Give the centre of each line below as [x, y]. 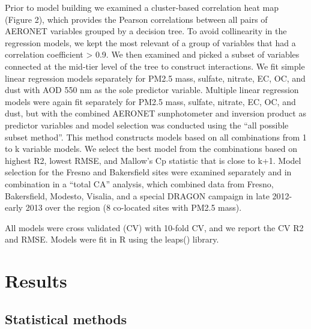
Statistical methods [66, 318]
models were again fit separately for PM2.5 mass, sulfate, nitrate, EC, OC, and [150, 101]
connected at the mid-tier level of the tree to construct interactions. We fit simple [155, 66]
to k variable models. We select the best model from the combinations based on [151, 149]
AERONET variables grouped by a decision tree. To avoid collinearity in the [146, 31]
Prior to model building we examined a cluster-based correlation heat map [142, 7]
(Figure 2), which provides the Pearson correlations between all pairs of [136, 19]
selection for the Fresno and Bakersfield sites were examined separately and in [148, 172]
